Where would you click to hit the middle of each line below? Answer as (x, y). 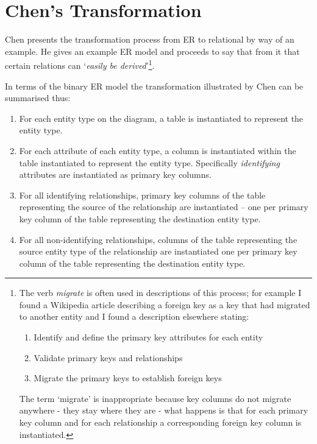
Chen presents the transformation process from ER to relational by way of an (150, 39)
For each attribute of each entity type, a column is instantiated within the (158, 150)
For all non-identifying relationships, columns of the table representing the (158, 239)
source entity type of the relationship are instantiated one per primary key (158, 251)
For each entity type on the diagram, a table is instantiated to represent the (161, 118)
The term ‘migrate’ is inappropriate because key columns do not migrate (155, 398)
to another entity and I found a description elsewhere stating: (134, 316)
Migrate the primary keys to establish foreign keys (128, 378)
